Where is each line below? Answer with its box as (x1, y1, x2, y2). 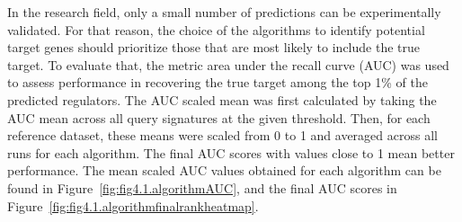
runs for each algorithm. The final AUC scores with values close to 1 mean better (7, 143, 455, 162)
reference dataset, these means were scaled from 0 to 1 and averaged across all (7, 126, 438, 145)
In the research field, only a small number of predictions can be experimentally (7, 3, 441, 21)
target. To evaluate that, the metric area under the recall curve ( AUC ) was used (7, 55, 449, 74)
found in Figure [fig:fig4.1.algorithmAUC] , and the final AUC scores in (7, 178, 397, 197)
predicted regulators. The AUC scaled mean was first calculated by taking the (7, 90, 437, 109)
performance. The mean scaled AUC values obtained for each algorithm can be (7, 161, 441, 180)
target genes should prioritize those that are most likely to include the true (7, 38, 420, 57)
